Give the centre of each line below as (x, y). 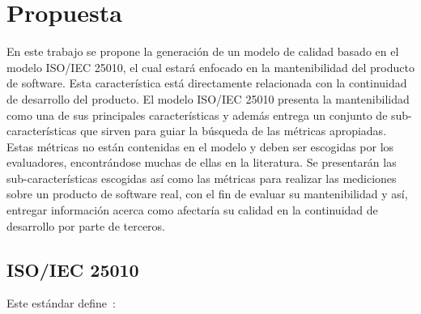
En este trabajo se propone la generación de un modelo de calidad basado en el (203, 51)
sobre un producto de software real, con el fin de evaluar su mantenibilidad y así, (207, 194)
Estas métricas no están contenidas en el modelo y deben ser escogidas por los (200, 146)
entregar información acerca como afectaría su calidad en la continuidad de (192, 210)
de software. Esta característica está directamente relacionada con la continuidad (207, 83)
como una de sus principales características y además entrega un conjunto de (197, 115)
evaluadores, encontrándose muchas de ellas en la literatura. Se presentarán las (202, 162)
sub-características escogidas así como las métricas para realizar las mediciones (202, 178)
